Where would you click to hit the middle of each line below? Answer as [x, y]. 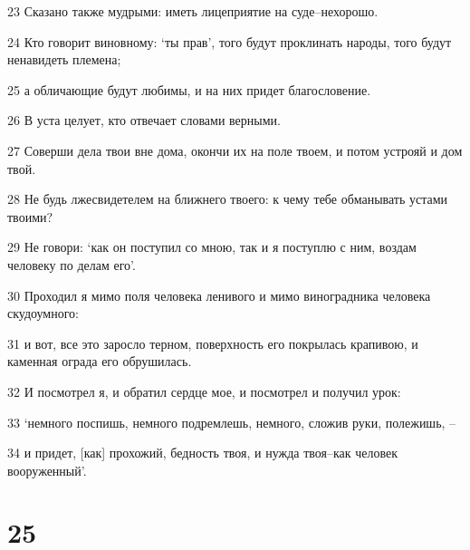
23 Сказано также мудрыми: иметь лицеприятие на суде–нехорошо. [193, 11]
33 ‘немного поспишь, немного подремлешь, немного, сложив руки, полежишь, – [232, 422]
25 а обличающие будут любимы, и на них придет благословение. [189, 89]
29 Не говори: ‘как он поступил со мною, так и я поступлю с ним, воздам [212, 247]
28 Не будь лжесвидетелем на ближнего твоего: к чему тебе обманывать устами [228, 199]
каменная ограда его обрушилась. [100, 361]
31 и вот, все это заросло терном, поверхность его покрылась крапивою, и [213, 343]
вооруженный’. [47, 470]
